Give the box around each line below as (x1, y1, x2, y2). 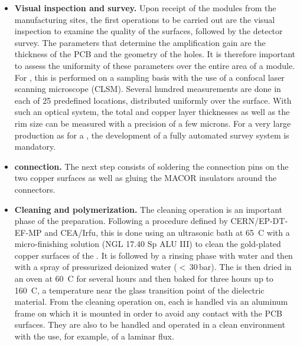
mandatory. (14, 140, 56, 153)
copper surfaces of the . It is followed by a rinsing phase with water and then (14, 249, 293, 261)
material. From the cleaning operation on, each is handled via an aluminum (14, 295, 288, 308)
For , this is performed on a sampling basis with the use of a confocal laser (14, 71, 285, 83)
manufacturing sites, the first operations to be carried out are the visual (14, 13, 275, 25)
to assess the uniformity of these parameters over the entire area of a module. (14, 59, 295, 71)
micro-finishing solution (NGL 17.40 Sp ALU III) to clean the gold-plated (14, 238, 281, 250)
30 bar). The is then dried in (189, 261, 292, 273)
